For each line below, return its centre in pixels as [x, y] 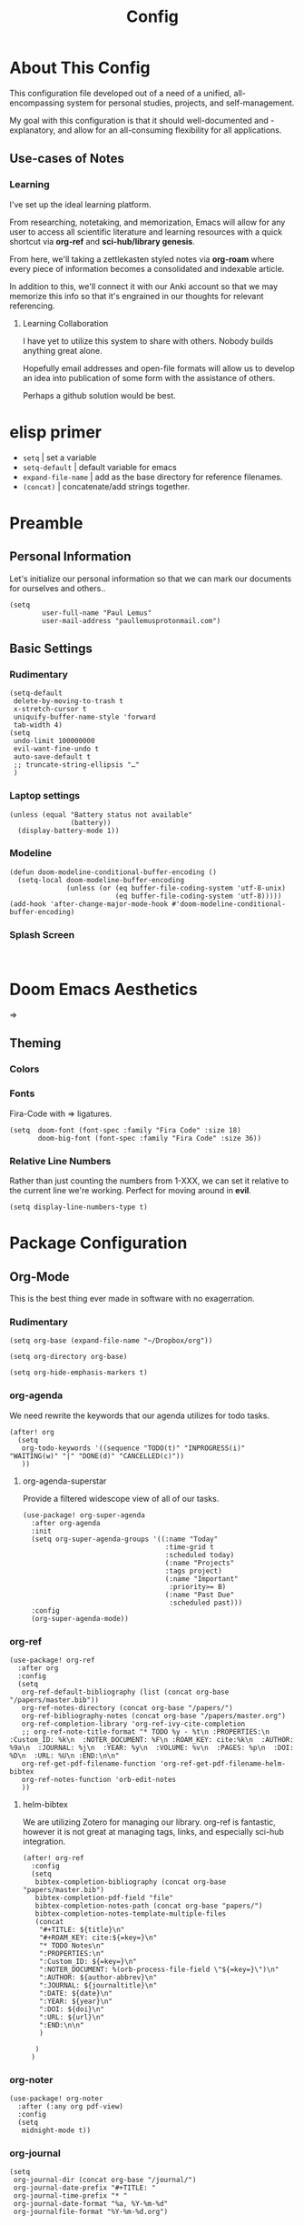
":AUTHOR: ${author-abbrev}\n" [98, 1977]
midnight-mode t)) [56, 2130]
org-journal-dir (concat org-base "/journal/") [105, 2180]
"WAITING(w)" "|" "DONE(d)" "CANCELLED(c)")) [97, 1456]
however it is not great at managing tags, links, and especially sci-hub [153, 1831]
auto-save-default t [52, 757]
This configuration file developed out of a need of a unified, [121, 93]
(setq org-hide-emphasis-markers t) [78, 1373]
